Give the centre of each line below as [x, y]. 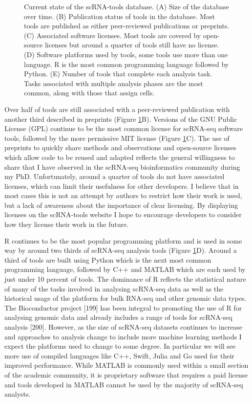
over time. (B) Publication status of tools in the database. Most [119, 16]
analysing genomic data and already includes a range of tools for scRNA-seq [118, 317]
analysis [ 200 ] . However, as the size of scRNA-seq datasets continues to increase [124, 327]
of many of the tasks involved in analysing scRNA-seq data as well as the [114, 288]
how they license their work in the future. [67, 224]
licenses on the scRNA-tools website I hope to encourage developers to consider [123, 214]
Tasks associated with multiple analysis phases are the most [114, 83]
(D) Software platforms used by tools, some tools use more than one [126, 54]
